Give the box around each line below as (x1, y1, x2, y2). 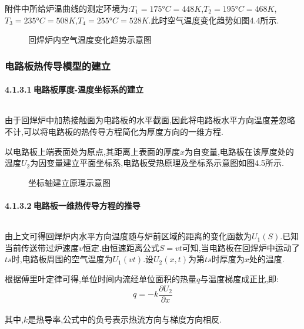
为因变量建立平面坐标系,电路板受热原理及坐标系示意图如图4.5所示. (30, 157, 284, 169)
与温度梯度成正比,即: (200, 272, 279, 284)
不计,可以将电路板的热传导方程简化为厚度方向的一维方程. (5, 126, 223, 138)
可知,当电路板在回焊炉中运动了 (182, 241, 300, 253)
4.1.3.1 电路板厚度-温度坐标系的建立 (5, 83, 144, 96)
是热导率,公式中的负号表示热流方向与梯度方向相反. (28, 313, 222, 325)
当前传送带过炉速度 (5, 241, 79, 253)
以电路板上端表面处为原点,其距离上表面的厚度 (5, 145, 180, 157)
